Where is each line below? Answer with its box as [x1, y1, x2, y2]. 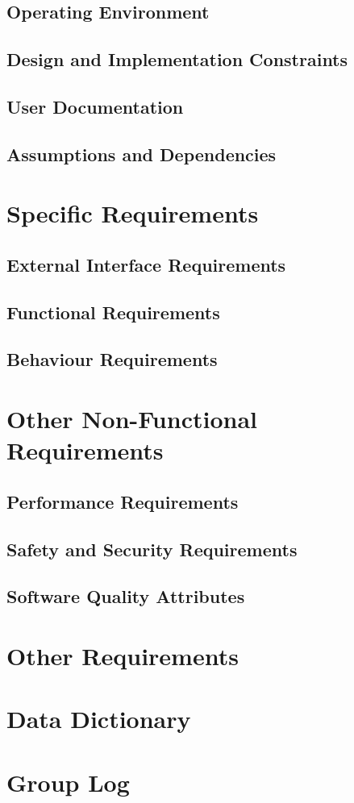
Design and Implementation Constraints [6, 47, 348, 72]
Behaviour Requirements [6, 347, 218, 372]
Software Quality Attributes [6, 584, 245, 609]
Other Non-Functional [6, 402, 257, 435]
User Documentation [6, 94, 184, 119]
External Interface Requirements [6, 252, 286, 277]
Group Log [6, 765, 130, 798]
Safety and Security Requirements [6, 536, 298, 561]
